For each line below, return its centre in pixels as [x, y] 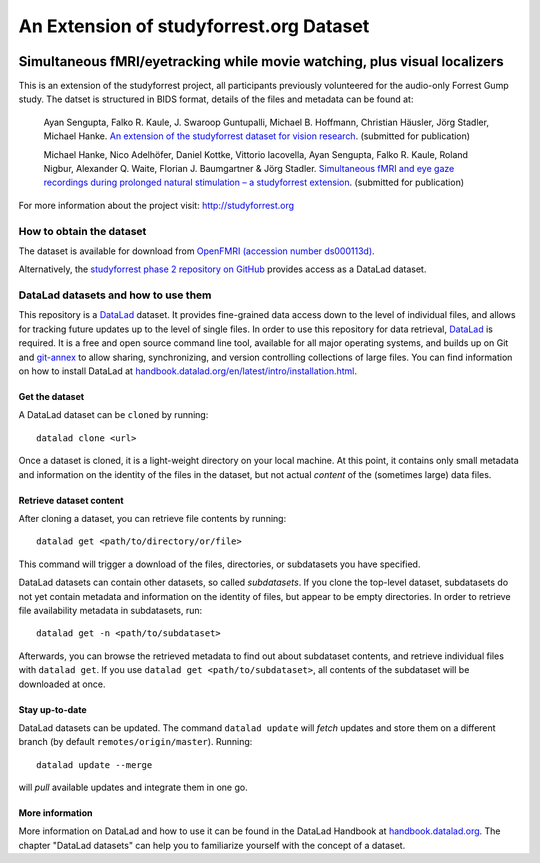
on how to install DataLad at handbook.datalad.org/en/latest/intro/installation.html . [188, 371]
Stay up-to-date [52, 709]
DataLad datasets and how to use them [115, 295]
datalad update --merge [94, 764]
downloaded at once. [62, 684]
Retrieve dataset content [71, 500]
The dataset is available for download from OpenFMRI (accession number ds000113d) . [196, 251]
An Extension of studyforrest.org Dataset [194, 26]
